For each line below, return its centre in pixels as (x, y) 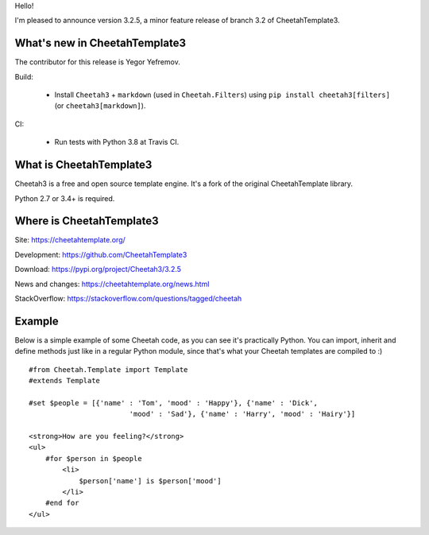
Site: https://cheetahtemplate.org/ (70, 240)
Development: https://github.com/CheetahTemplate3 (101, 254)
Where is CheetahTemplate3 (87, 221)
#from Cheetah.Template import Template (108, 369)
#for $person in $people (93, 458)
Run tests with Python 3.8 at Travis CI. (117, 142)
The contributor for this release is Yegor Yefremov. (97, 62)
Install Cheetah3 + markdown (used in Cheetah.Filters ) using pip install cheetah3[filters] (222, 95)
